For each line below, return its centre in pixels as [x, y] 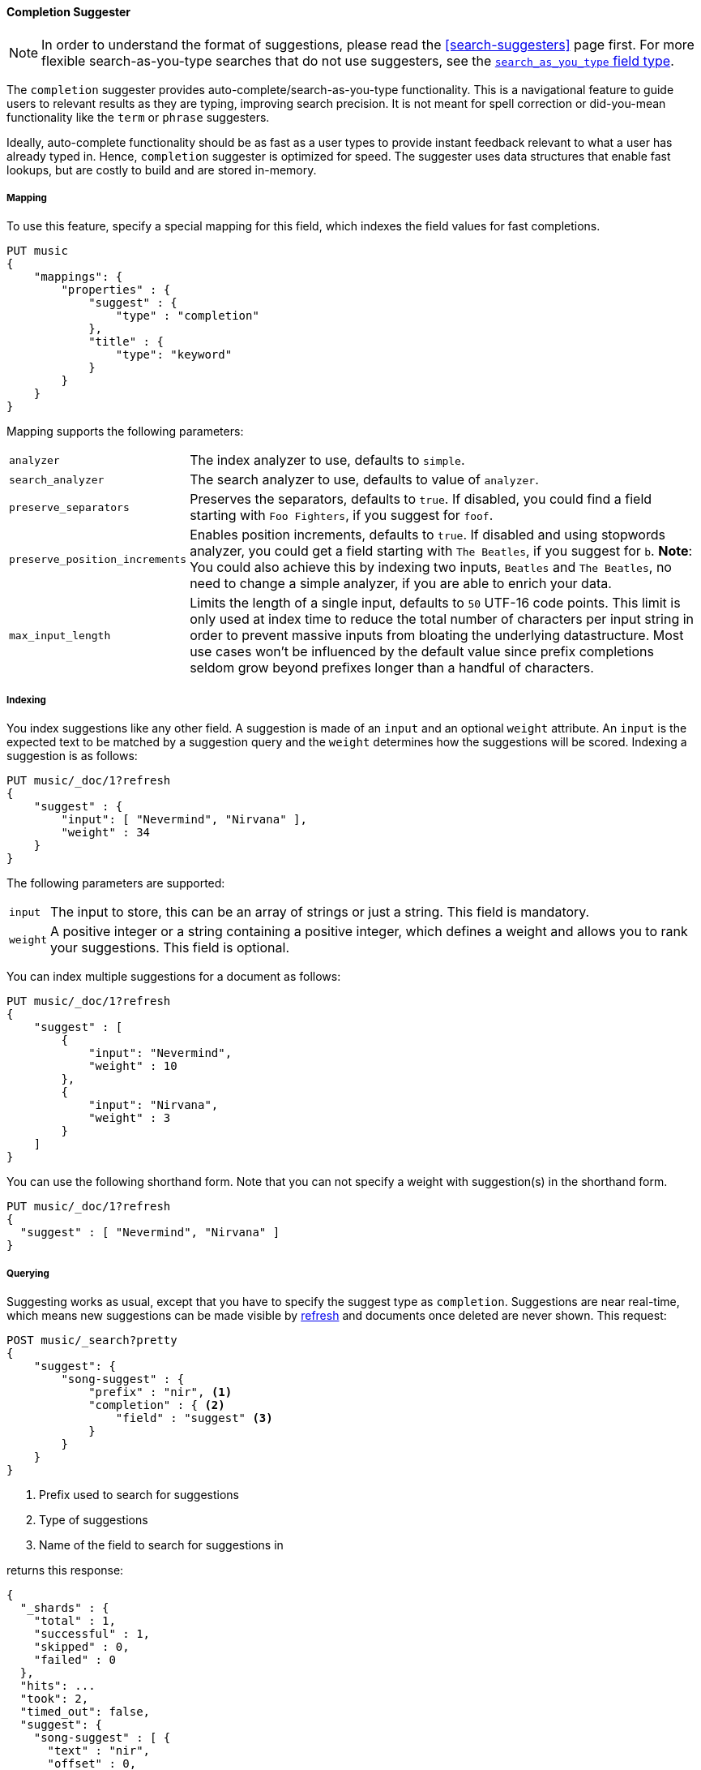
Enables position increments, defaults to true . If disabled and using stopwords [427, 535]
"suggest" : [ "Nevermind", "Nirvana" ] [150, 1233]
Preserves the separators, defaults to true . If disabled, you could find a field [421, 499]
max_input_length [60, 635]
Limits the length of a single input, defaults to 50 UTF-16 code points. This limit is [435, 603]
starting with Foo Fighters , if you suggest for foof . [342, 516]
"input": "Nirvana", [154, 1105]
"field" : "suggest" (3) [194, 1418]
